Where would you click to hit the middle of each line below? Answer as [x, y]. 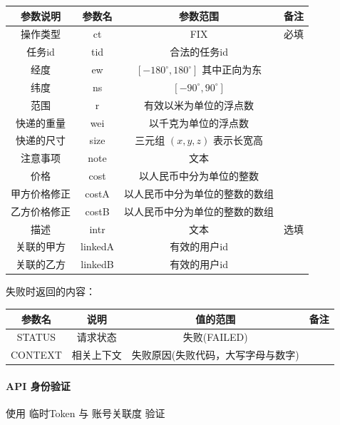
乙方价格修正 [41, 211]
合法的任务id [199, 52]
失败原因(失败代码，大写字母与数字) [215, 355]
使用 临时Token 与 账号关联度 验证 [86, 413]
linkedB [97, 264]
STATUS [36, 337]
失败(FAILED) [215, 337]
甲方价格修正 [41, 193]
